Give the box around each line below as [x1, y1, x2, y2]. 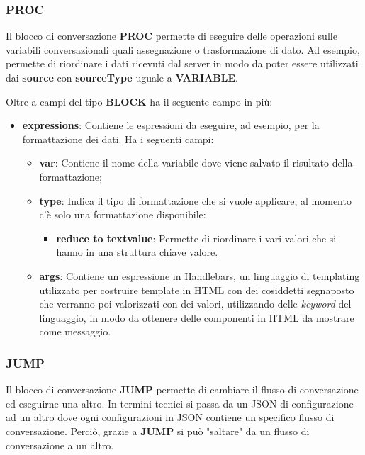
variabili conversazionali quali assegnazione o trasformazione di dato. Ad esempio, [6, 42, 360, 57]
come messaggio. [39, 324, 111, 339]
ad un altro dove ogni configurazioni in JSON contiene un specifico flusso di [6, 410, 335, 425]
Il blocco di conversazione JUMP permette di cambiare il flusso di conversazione [6, 382, 359, 397]
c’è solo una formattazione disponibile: [39, 207, 206, 222]
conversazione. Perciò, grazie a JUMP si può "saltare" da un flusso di [6, 423, 310, 438]
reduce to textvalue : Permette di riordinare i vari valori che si [56, 230, 337, 245]
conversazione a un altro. [6, 437, 114, 452]
